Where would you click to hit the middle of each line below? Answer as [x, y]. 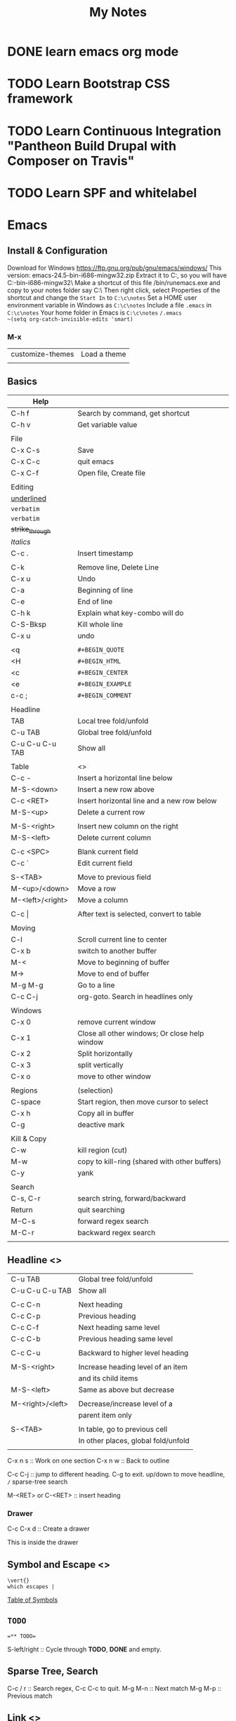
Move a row [97, 889]
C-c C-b [26, 1338]
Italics [21, 542]
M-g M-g [27, 985]
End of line [95, 602]
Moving [23, 928]
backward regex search [116, 1233]
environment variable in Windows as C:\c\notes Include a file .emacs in [110, 305]
